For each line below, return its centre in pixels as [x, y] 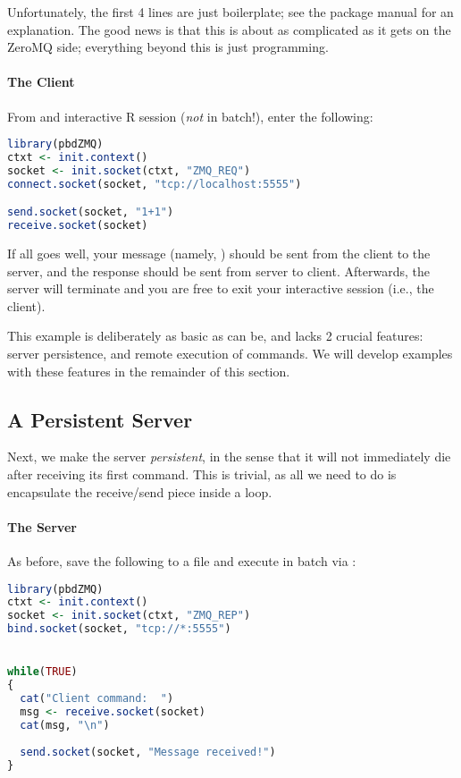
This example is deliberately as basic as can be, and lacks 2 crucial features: [215, 336]
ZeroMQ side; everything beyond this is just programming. [168, 47]
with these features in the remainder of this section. [149, 371]
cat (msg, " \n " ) [65, 725]
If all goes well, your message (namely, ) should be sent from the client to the [219, 254]
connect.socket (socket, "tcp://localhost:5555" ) [155, 184]
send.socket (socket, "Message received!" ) [148, 752]
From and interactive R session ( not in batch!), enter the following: [190, 116]
